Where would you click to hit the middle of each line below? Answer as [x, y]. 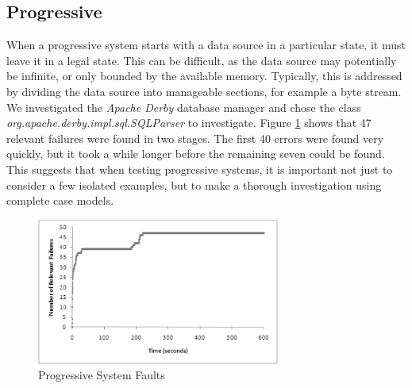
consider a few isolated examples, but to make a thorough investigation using [194, 184]
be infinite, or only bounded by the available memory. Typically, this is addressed [204, 76]
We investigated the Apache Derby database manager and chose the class [184, 107]
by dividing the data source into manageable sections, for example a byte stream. [204, 91]
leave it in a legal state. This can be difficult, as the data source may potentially [202, 60]
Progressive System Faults [102, 375]
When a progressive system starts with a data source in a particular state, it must [206, 45]
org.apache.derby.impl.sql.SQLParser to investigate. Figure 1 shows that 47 [189, 123]
